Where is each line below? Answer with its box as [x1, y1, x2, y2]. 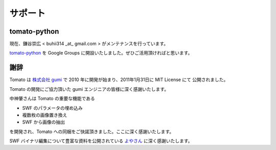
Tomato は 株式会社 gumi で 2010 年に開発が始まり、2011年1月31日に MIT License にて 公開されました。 [9, 77, 228, 83]
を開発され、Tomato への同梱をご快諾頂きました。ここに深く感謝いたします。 [9, 128, 174, 135]
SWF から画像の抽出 [22, 119, 65, 125]
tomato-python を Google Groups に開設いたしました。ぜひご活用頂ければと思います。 [9, 50, 193, 56]
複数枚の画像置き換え [22, 112, 67, 118]
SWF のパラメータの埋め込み [22, 105, 83, 111]
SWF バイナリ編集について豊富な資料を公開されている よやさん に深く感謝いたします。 [9, 138, 193, 144]
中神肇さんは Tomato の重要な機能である [9, 95, 96, 102]
